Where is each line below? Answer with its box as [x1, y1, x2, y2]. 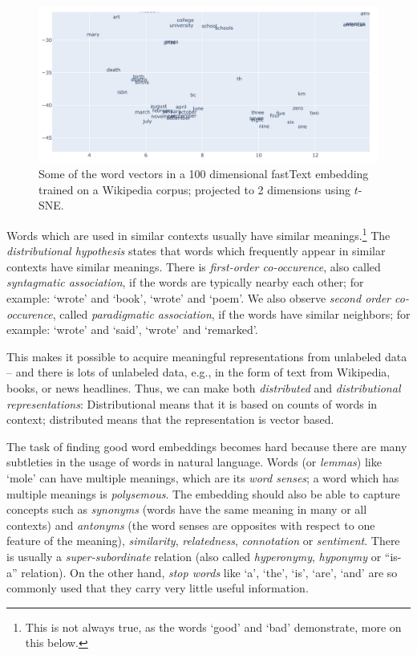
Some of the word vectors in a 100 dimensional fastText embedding [38, 165, 369, 182]
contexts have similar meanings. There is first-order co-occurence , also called [6, 258, 381, 275]
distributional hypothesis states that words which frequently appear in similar [6, 242, 386, 259]
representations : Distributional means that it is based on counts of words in [6, 395, 378, 412]
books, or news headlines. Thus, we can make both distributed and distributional [6, 379, 401, 396]
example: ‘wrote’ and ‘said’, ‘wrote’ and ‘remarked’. [6, 321, 258, 338]
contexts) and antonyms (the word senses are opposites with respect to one [6, 516, 375, 533]
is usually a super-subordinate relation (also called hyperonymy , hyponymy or [6, 547, 382, 564]
